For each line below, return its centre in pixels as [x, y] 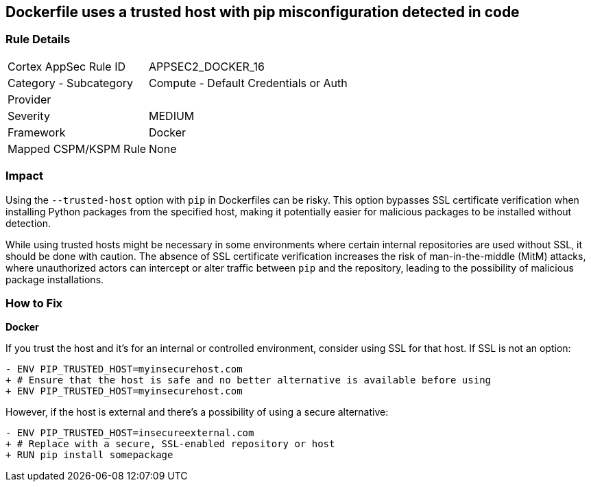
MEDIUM [172, 116]
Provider [29, 99]
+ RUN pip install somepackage [89, 455]
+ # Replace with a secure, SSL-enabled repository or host [170, 444]
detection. [28, 223]
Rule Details [38, 39]
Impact [25, 176]
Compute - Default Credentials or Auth [248, 83]
